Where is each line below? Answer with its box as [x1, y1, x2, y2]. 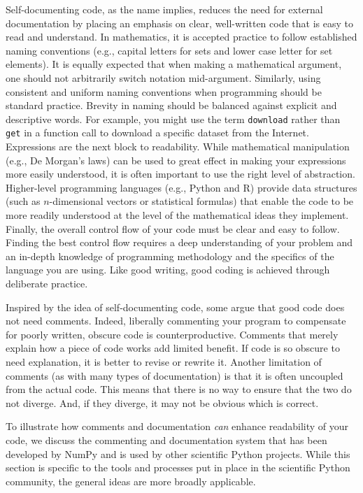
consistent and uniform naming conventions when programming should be [6, 84, 322, 99]
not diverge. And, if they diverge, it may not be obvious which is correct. [6, 395, 319, 410]
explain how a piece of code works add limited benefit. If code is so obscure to [6, 341, 340, 355]
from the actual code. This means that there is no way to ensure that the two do [6, 382, 352, 396]
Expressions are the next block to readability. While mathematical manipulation [6, 139, 350, 154]
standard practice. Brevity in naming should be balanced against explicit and [6, 98, 337, 113]
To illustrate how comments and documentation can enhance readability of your [6, 419, 349, 434]
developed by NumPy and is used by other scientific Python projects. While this [6, 446, 350, 461]
